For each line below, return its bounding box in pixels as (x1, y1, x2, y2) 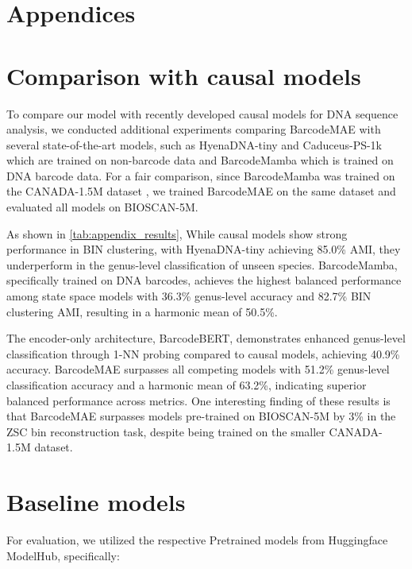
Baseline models (6, 486, 186, 518)
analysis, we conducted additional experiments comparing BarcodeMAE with (6, 121, 381, 137)
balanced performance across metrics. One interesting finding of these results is (6, 392, 391, 408)
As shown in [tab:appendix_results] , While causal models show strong (6, 225, 348, 242)
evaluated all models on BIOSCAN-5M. (6, 199, 198, 215)
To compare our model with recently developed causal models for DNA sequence (6, 105, 399, 122)
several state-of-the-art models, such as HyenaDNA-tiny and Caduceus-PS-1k (6, 136, 383, 153)
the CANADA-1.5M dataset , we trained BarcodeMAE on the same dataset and (6, 183, 396, 199)
